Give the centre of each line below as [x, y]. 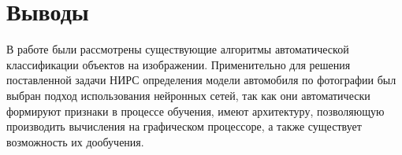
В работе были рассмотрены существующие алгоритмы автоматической [178, 49]
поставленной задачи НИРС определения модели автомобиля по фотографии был [201, 80]
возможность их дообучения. [75, 141]
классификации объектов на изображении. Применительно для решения [179, 64]
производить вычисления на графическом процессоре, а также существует [184, 126]
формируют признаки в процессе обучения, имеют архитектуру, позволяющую [195, 111]
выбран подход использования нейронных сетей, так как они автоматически [188, 95]
